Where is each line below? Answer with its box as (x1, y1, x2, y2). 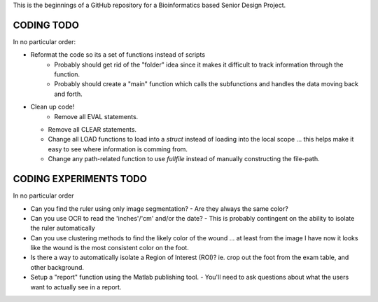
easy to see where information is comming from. (48, 144, 188, 153)
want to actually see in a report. (30, 282, 122, 291)
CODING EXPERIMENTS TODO (13, 173, 147, 185)
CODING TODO (13, 19, 80, 31)
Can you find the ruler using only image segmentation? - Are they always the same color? (30, 204, 288, 213)
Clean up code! (30, 102, 75, 111)
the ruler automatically (30, 224, 96, 233)
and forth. (54, 90, 83, 98)
